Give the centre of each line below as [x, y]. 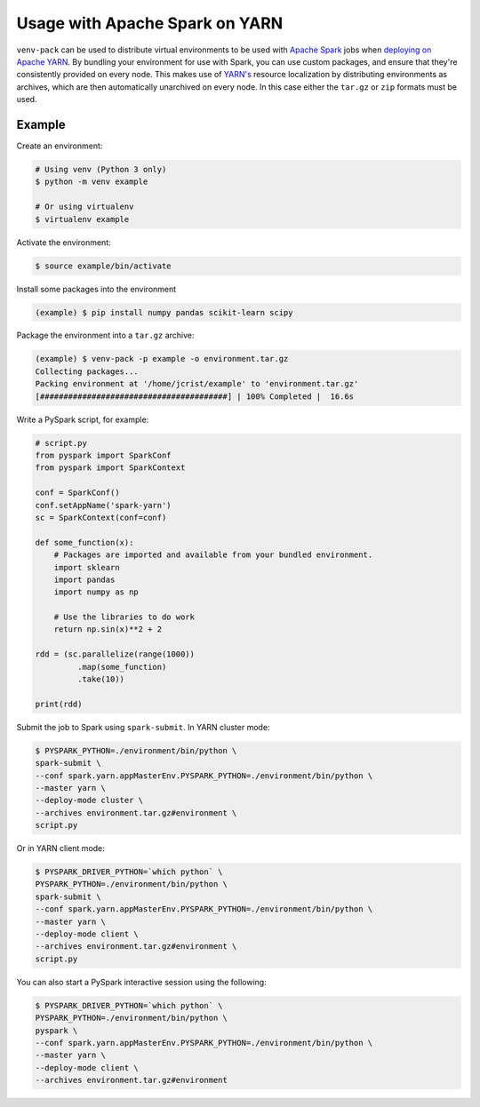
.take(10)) [100, 679]
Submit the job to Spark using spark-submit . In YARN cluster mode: [143, 727]
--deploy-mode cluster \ [89, 800]
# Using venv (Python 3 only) [101, 169]
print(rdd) [59, 704]
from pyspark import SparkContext [110, 468]
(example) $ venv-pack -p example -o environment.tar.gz [162, 359]
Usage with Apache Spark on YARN [150, 23]
